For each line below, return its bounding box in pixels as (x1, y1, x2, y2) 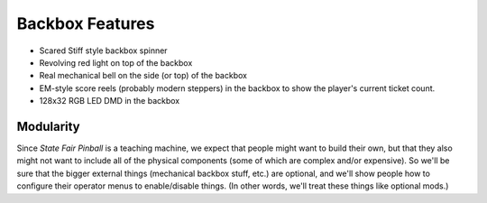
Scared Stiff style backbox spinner (39, 45, 168, 56)
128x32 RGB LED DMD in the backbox (39, 96, 180, 106)
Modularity (16, 118, 80, 134)
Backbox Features (16, 14, 155, 33)
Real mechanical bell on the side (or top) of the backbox (39, 70, 248, 81)
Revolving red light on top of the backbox (39, 57, 193, 68)
